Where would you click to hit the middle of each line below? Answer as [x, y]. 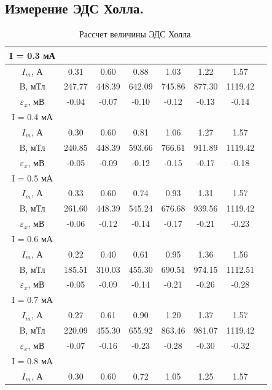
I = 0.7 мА [32, 300]
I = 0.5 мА [32, 178]
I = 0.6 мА [32, 238]
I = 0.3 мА [32, 55]
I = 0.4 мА [32, 117]
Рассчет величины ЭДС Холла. [136, 34]
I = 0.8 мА [32, 360]
